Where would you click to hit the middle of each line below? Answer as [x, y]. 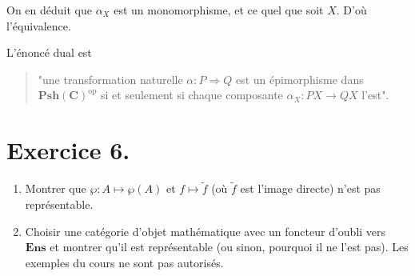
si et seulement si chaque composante [192, 95]
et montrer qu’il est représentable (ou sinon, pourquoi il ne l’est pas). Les [229, 247]
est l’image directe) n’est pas [310, 188]
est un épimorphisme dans [299, 79]
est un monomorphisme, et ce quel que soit [219, 10]
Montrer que [56, 188]
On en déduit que [49, 10]
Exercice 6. [68, 150]
